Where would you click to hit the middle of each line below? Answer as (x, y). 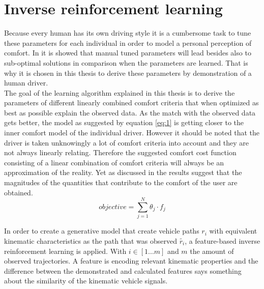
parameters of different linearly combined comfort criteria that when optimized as (131, 103)
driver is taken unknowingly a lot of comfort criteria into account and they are (126, 142)
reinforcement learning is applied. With (65, 251)
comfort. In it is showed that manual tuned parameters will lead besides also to (128, 53)
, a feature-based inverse (223, 240)
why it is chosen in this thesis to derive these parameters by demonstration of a (128, 73)
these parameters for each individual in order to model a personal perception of (128, 42)
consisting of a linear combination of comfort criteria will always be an (114, 162)
